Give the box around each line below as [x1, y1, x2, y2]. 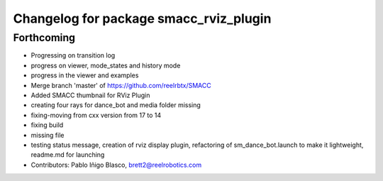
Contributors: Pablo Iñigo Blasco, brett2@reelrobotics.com [30, 160, 202, 169]
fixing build [30, 121, 64, 129]
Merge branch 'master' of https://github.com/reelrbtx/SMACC [30, 81, 212, 89]
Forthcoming [13, 31, 76, 44]
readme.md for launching [30, 150, 105, 159]
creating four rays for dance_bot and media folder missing [30, 101, 201, 109]
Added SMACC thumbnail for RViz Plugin [30, 91, 150, 99]
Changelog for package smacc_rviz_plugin [13, 11, 272, 26]
